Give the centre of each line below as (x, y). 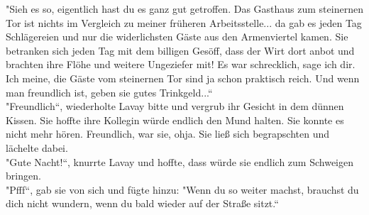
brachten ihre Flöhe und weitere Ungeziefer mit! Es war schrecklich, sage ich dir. (181, 64)
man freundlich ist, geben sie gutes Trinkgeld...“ (109, 92)
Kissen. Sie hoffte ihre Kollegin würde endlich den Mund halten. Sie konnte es (175, 120)
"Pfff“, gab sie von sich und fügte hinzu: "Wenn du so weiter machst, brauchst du (182, 189)
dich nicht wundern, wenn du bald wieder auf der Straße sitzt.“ (142, 203)
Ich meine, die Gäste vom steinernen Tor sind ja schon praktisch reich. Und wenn (183, 78)
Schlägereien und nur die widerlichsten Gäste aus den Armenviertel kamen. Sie (177, 37)
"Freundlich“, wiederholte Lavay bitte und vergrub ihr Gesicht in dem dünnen (175, 106)
